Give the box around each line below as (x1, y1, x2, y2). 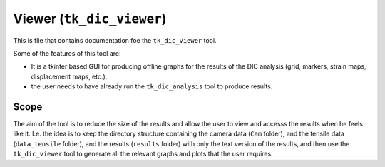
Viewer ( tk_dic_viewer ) (13, 11, 167, 26)
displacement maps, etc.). (31, 72, 108, 81)
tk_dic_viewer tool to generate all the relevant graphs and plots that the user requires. (13, 150, 274, 158)
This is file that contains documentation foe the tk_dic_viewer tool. (13, 36, 217, 44)
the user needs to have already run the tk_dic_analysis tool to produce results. (31, 82, 273, 91)
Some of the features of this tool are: (13, 49, 121, 57)
